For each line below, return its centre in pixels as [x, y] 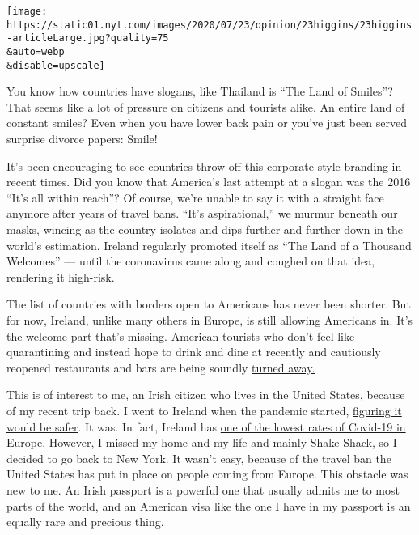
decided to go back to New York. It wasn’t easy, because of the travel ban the [199, 458]
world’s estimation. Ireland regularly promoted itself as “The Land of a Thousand [209, 245]
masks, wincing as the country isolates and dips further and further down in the [205, 229]
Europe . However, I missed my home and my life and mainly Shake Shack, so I [202, 442]
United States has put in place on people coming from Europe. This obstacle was [207, 474]
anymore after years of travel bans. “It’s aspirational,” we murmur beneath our [202, 213]
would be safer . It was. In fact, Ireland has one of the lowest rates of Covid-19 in [206, 426]
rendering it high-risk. [61, 276]
